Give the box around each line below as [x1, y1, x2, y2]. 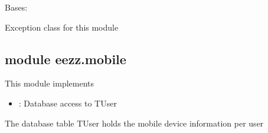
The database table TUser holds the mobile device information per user [5, 117, 264, 129]
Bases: [5, 1, 28, 13]
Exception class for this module [5, 21, 119, 33]
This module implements [5, 77, 94, 89]
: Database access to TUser [18, 97, 117, 109]
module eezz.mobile [5, 49, 126, 68]
